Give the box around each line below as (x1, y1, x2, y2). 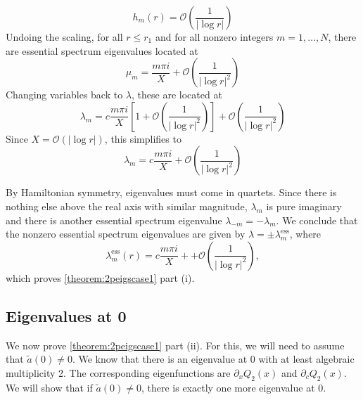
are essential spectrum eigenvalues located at (6, 43, 198, 58)
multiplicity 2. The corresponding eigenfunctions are (6, 365, 231, 380)
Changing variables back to (6, 87, 123, 102)
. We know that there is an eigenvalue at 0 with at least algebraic (72, 351, 355, 366)
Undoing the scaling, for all (6, 30, 123, 44)
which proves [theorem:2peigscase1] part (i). (6, 270, 195, 285)
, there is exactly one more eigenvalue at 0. (141, 380, 326, 394)
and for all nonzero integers (155, 30, 274, 44)
